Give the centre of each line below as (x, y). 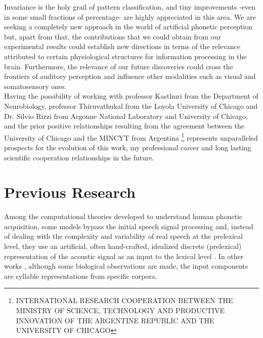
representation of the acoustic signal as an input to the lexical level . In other (124, 256)
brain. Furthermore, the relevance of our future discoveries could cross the (119, 66)
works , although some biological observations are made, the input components (126, 266)
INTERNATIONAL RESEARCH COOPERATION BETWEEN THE (124, 300)
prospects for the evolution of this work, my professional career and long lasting (128, 147)
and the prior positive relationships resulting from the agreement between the (124, 126)
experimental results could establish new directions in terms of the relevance (122, 46)
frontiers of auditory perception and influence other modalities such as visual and (130, 76)
